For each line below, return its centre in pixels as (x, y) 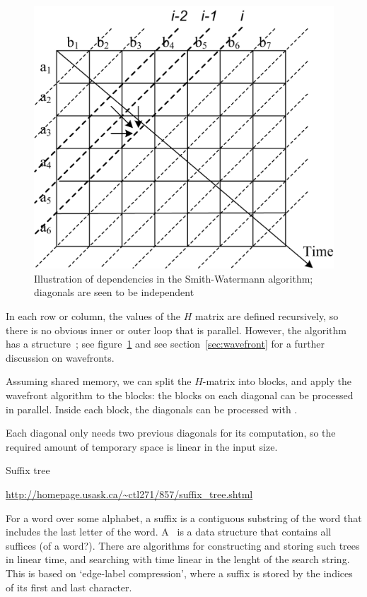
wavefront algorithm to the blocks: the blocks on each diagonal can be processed (180, 395)
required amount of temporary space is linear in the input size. (142, 446)
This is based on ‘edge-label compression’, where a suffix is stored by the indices (179, 573)
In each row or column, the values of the (93, 316)
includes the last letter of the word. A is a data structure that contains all (169, 532)
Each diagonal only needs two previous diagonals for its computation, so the (171, 433)
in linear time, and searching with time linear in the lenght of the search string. (178, 559)
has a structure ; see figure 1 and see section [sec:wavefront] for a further (165, 344)
